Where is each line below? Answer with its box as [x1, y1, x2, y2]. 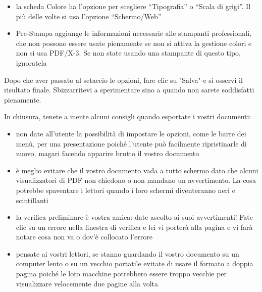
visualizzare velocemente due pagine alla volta [16, 278, 159, 288]
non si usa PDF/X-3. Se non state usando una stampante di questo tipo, [16, 47, 241, 58]
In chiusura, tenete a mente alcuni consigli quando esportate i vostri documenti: [4, 111, 251, 122]
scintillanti [16, 194, 48, 205]
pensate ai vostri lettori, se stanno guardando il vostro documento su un [16, 248, 239, 259]
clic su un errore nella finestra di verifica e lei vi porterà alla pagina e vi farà [16, 221, 253, 232]
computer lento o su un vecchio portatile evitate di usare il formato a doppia [16, 258, 253, 269]
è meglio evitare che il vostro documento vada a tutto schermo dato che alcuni [16, 165, 258, 175]
